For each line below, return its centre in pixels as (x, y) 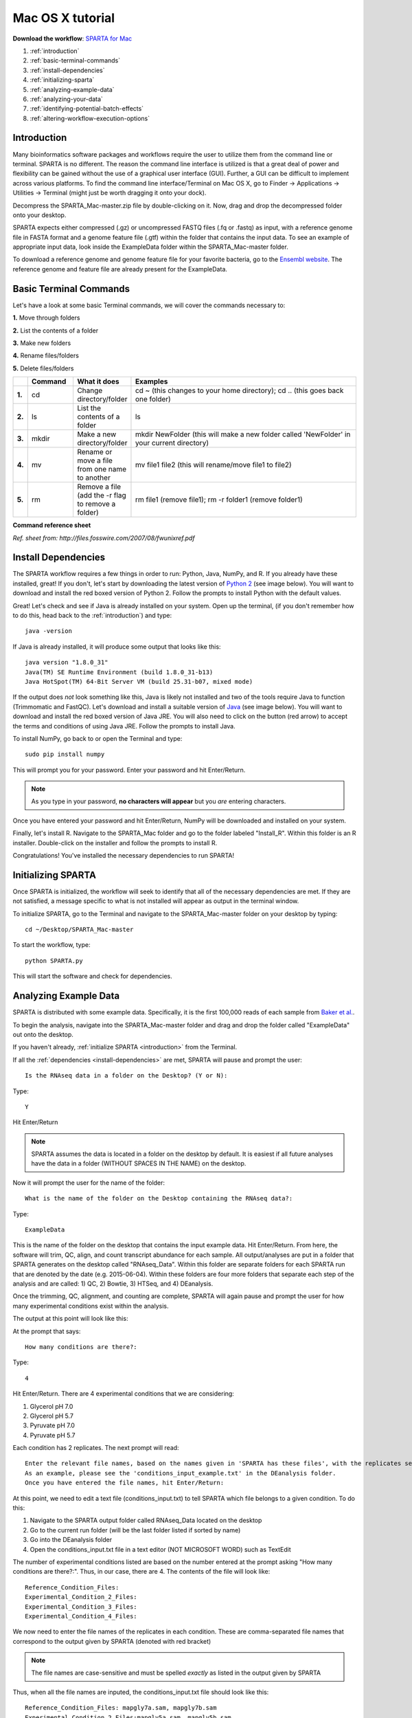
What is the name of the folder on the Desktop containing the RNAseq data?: (159, 1198)
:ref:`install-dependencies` (67, 70)
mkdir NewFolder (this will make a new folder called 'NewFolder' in (243, 434)
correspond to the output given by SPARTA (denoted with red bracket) (112, 1641)
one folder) (153, 399)
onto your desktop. (39, 215)
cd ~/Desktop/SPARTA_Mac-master (79, 930)
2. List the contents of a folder (56, 331)
